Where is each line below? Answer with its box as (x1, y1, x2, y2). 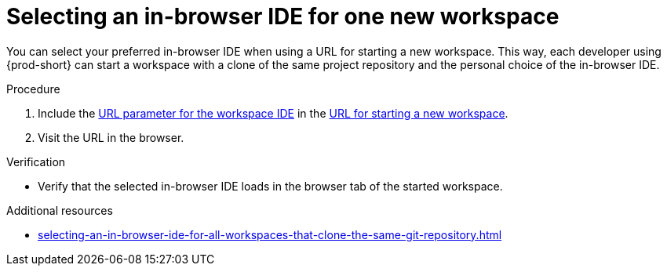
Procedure (6, 82, 60, 96)
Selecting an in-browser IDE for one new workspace (6, 3, 559, 30)
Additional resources (6, 203, 113, 217)
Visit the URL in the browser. (38, 130, 184, 144)
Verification (6, 154, 66, 169)
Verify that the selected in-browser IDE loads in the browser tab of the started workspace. (38, 179, 503, 193)
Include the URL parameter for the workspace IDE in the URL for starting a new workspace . (38, 106, 508, 120)
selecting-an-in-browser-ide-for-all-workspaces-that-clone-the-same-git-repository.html (38, 227, 502, 241)
